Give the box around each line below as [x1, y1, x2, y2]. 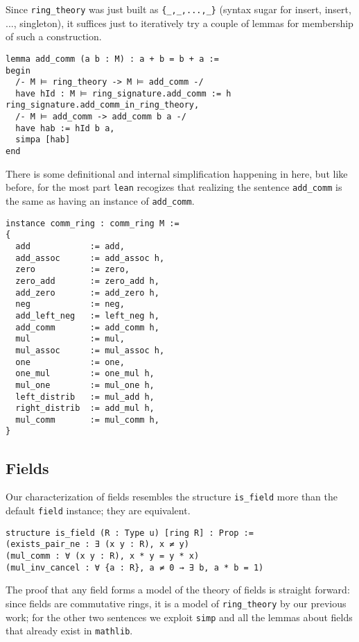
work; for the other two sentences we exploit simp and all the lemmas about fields [6, 609, 353, 624]
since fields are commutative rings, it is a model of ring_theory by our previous [6, 595, 347, 610]
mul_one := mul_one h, [15, 380, 155, 390]
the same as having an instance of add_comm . [6, 194, 195, 208]
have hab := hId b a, [15, 123, 115, 133]
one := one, [15, 357, 125, 367]
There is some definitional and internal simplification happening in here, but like [6, 166, 348, 180]
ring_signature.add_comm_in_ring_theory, [6, 100, 200, 110]
